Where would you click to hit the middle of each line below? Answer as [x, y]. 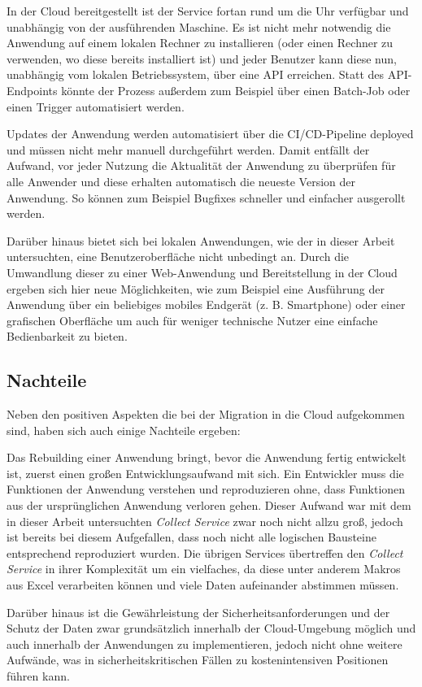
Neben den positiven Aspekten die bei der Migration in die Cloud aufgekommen [206, 414]
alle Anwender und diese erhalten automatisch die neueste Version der [181, 181]
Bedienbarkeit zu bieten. [67, 336]
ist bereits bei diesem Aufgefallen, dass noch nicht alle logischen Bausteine [191, 537]
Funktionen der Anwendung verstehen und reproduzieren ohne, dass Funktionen [206, 489]
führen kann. [38, 675]
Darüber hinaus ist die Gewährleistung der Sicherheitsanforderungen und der [198, 612]
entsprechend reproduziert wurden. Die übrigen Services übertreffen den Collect [205, 552]
